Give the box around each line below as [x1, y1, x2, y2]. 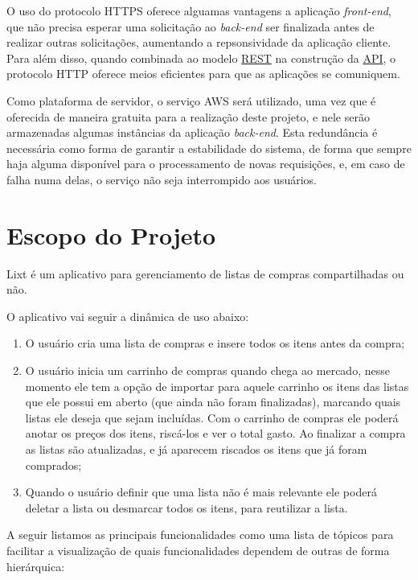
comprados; [25, 456, 82, 473]
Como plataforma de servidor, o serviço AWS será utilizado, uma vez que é [6, 92, 376, 109]
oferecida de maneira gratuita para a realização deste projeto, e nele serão [6, 108, 370, 125]
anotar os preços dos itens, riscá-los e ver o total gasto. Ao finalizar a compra [25, 425, 406, 442]
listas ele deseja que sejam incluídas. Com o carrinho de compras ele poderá [25, 409, 399, 426]
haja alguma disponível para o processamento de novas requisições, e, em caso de [6, 155, 405, 172]
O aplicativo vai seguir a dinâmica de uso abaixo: [6, 307, 249, 324]
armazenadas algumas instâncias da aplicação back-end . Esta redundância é [6, 124, 378, 141]
